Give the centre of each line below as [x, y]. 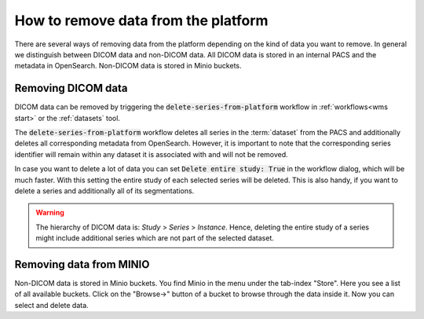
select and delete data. [52, 305]
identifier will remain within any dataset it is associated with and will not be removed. [151, 154]
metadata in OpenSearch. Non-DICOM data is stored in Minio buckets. [128, 66]
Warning [50, 213]
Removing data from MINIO [82, 264]
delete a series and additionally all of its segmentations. [104, 191]
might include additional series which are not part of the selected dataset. [155, 238]
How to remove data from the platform [141, 20]
